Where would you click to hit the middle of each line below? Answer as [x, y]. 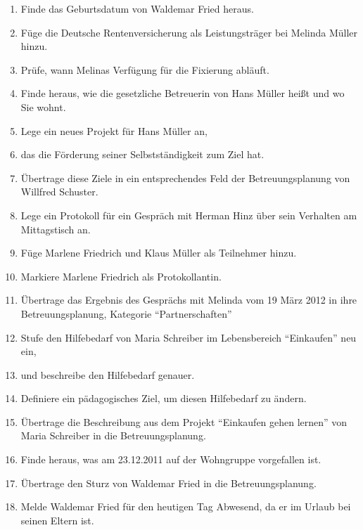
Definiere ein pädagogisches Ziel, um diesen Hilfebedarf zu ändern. [164, 398]
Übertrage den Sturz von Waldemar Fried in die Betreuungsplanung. [168, 483]
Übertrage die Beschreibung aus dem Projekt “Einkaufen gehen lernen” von [184, 421]
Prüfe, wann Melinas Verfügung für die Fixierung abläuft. [145, 69]
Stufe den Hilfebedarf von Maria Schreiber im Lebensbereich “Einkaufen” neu [189, 337]
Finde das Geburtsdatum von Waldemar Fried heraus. [137, 8]
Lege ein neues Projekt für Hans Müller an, [114, 130]
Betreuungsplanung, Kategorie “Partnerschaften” [126, 313]
